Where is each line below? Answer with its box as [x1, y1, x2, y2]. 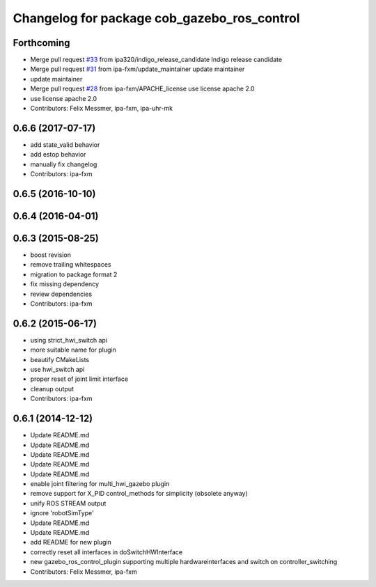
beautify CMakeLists [30, 355, 90, 363]
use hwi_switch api [30, 366, 85, 374]
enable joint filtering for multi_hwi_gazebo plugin [30, 480, 170, 488]
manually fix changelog [30, 160, 97, 169]
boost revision [30, 251, 71, 259]
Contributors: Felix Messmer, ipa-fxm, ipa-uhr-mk [30, 104, 173, 113]
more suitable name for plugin [30, 345, 116, 354]
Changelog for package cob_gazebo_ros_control [13, 10, 300, 26]
